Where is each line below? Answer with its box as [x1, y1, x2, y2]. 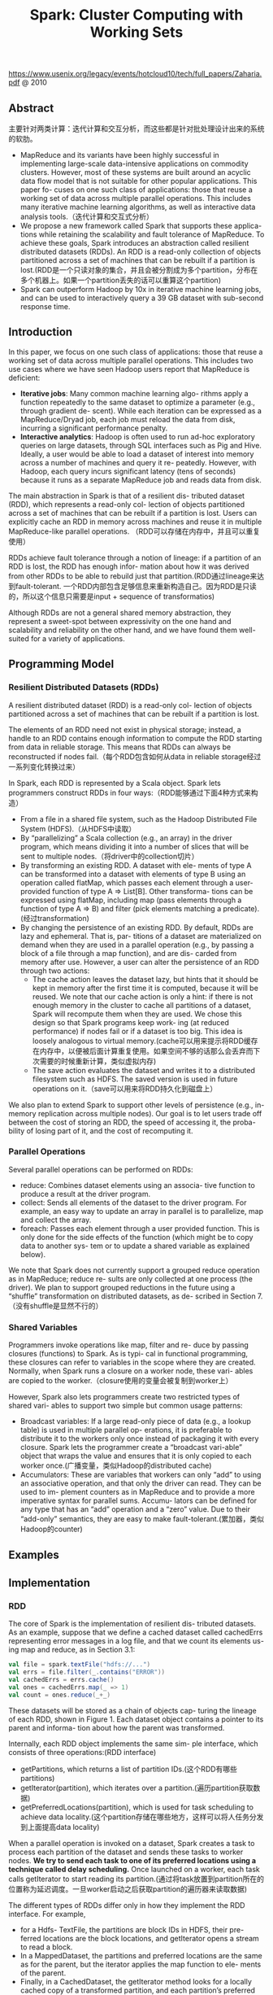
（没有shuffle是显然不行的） [8, 1300, 103, 1311]
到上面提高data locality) [19, 1822, 100, 1831]
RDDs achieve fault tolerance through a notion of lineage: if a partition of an [8, 552, 262, 562]
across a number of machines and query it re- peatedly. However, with [19, 457, 257, 467]
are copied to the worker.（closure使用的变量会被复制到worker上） [8, 1376, 233, 1386]
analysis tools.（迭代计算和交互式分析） [19, 212, 154, 221]
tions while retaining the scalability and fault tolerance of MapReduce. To [19, 229, 265, 239]
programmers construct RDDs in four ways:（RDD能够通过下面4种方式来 [8, 788, 252, 797]
